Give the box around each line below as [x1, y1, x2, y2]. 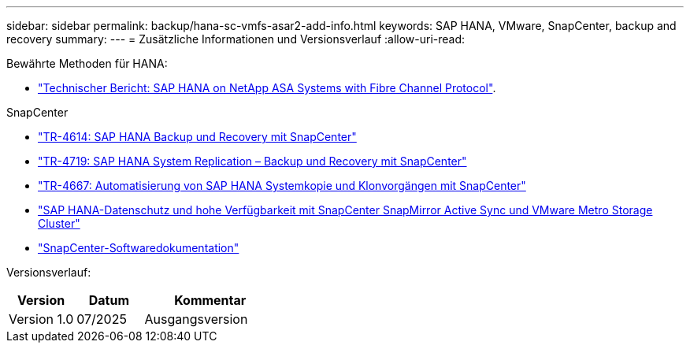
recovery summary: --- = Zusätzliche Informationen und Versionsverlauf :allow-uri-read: [6, 32, 466, 46]
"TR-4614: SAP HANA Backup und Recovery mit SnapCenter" [38, 130, 357, 143]
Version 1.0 [9, 311, 74, 327]
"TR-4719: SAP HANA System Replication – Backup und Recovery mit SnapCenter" [38, 154, 467, 168]
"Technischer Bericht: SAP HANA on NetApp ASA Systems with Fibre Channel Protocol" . [38, 81, 496, 95]
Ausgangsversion [144, 311, 248, 327]
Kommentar [174, 292, 247, 308]
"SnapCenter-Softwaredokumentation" [38, 241, 239, 254]
